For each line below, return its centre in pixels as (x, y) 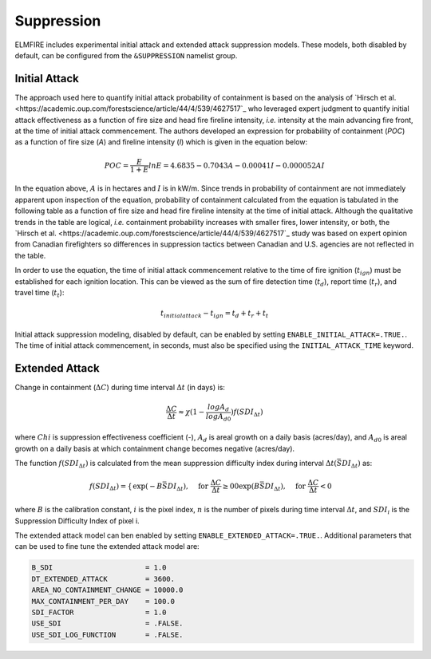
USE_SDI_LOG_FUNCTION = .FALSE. (107, 635)
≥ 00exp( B (241, 486)
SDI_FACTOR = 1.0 (99, 612)
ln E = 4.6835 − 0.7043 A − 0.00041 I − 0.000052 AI (236, 165)
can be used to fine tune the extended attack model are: (107, 547)
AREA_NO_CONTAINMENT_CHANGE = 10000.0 (107, 590)
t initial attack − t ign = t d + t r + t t (215, 314)
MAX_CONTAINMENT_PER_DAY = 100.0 (103, 601)
